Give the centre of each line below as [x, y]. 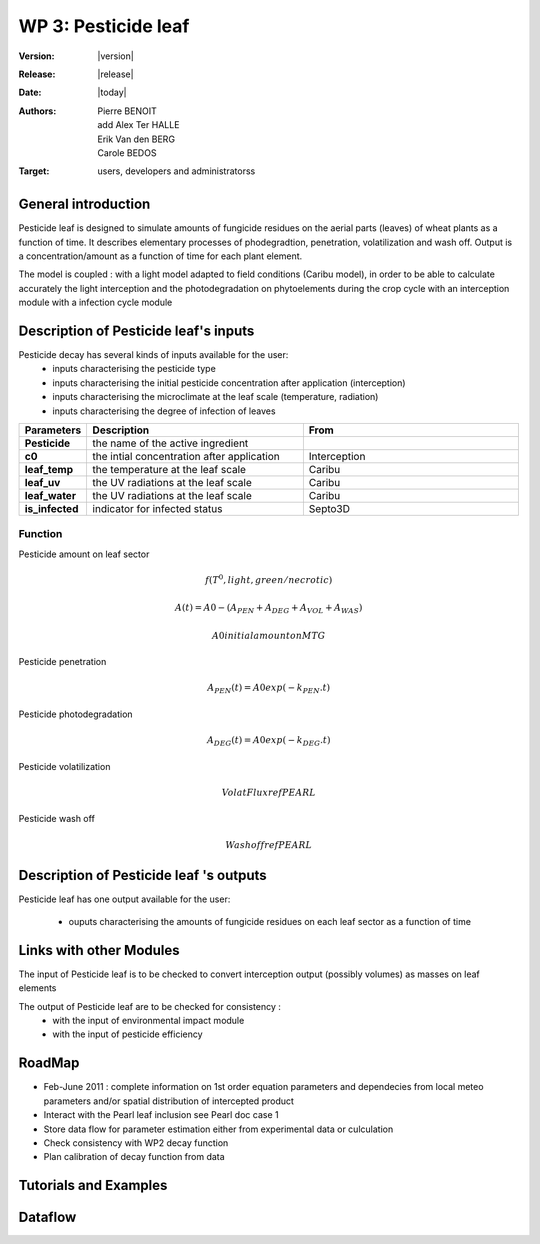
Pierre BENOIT [127, 111]
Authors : [37, 111]
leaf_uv [42, 482]
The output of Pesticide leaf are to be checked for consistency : [150, 1006]
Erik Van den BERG [136, 139]
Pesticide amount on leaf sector [84, 554]
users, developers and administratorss [176, 171]
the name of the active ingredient [170, 443]
